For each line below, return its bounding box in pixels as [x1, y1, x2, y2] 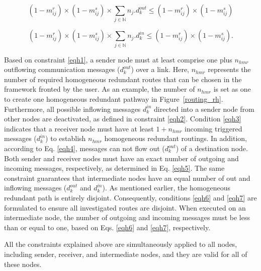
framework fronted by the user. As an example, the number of [4, 84, 195, 94]
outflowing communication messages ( [4, 64, 120, 75]
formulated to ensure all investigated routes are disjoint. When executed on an [4, 202, 246, 213]
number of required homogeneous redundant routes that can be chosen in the [4, 74, 242, 84]
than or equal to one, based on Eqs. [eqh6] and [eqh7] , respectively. [4, 222, 211, 232]
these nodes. [4, 258, 42, 269]
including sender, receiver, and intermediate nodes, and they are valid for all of [4, 248, 247, 259]
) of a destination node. [176, 143, 248, 153]
